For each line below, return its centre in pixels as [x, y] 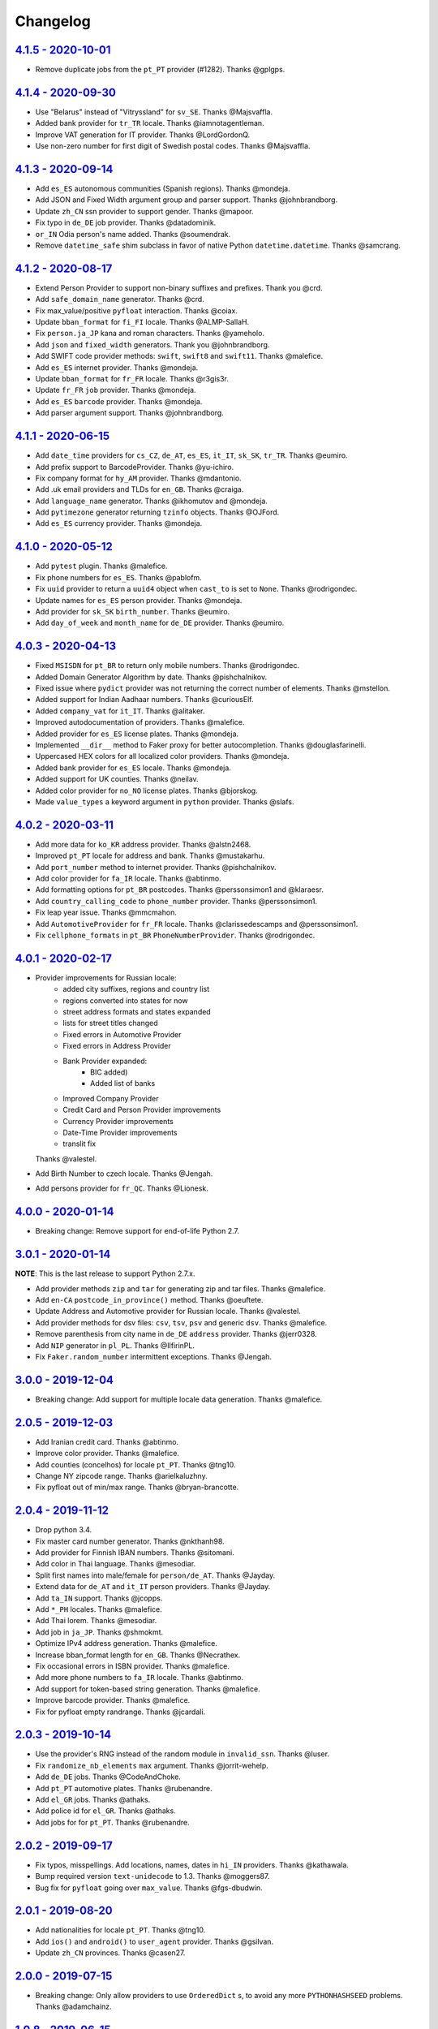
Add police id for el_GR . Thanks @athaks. [105, 1811]
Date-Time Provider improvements [120, 1132]
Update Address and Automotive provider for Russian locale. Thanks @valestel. [168, 1312]
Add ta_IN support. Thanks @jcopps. [99, 1598]
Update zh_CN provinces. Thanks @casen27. [110, 1953]
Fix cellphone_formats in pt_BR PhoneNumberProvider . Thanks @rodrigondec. [175, 935]
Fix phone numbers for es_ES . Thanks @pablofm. [118, 577]
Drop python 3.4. [64, 1530]
